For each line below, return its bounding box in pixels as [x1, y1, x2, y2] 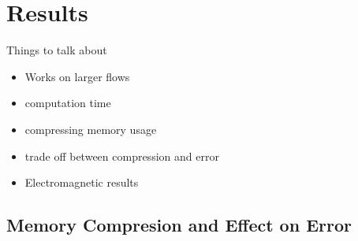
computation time [24, 95, 111, 111]
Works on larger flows [24, 68, 130, 84]
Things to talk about [6, 42, 107, 58]
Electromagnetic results [24, 174, 139, 191]
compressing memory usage [24, 120, 157, 137]
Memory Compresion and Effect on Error [6, 213, 352, 237]
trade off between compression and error [24, 147, 219, 164]
